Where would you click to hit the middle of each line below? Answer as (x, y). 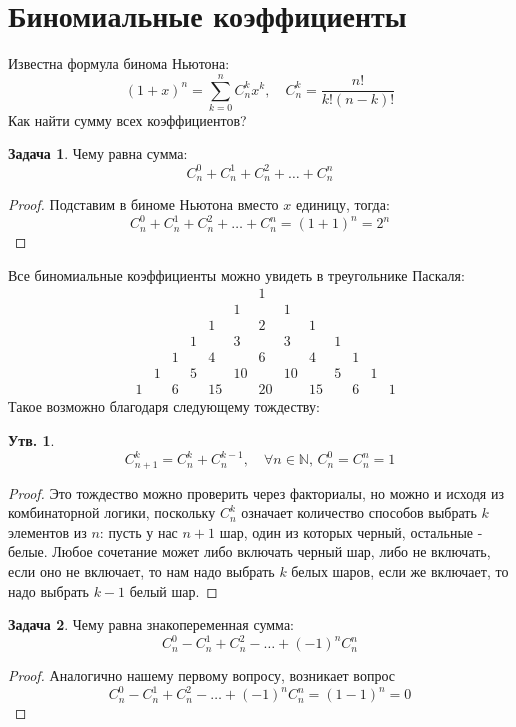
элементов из (47, 531)
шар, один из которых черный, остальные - (351, 531)
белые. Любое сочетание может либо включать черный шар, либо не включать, (249, 551)
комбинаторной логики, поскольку (112, 512)
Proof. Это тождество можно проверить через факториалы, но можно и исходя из (256, 492)
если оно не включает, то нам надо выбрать (141, 571)
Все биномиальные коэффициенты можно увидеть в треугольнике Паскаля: (236, 274)
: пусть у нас (138, 531)
